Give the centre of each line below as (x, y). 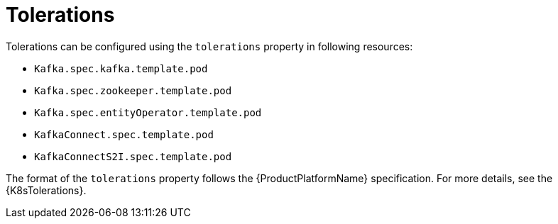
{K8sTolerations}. (46, 190)
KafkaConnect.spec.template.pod (124, 134)
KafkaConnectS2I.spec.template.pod (133, 156)
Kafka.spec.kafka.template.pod (121, 68)
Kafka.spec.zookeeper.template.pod (133, 90)
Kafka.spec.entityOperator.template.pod (148, 112)
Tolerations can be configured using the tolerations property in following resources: (209, 46)
